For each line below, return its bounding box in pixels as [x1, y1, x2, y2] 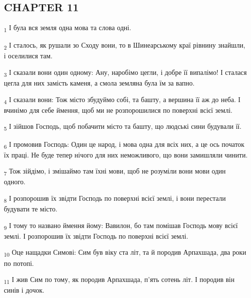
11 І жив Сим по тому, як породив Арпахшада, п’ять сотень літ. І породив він [4, 274, 234, 285]
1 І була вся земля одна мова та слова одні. [4, 22, 132, 34]
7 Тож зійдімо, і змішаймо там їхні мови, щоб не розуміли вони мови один [4, 166, 226, 177]
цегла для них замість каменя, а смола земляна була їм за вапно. [4, 78, 195, 88]
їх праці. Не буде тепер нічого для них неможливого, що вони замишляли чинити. [4, 149, 248, 159]
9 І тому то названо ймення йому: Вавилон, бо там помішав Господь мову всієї [4, 220, 238, 231]
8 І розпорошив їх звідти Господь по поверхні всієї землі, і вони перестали [4, 193, 226, 204]
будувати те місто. [4, 204, 58, 214]
